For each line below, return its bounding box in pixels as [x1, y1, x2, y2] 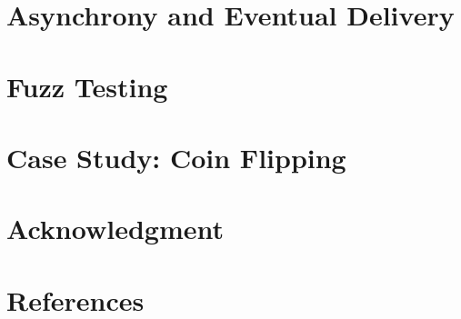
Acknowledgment [6, 210, 224, 247]
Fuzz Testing [6, 67, 168, 105]
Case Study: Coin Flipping [6, 138, 346, 175]
